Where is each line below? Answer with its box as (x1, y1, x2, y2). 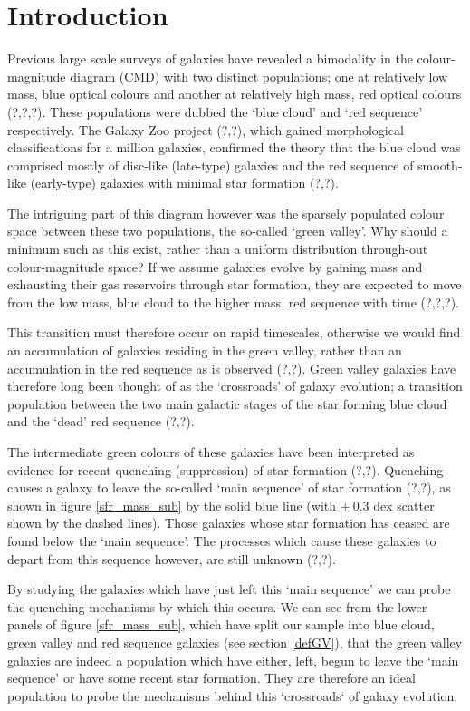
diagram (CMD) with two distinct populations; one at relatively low (70, 66, 448, 85)
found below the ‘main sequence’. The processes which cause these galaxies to (7, 531, 436, 550)
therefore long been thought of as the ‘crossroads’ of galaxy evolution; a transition (7, 376, 463, 395)
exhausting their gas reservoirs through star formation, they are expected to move (7, 275, 462, 294)
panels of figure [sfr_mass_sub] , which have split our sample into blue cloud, (7, 615, 435, 634)
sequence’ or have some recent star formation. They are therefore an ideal (7, 668, 416, 687)
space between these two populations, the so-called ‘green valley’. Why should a (7, 221, 448, 240)
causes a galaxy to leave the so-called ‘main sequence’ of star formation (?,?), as (7, 478, 451, 497)
